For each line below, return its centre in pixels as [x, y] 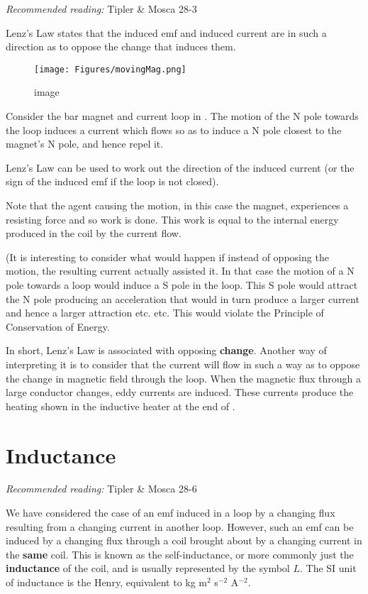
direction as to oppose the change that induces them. [121, 46]
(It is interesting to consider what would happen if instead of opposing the [167, 257]
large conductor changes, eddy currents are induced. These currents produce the [180, 392]
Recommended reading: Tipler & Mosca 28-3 [101, 9]
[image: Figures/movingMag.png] [110, 69]
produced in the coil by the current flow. [94, 233]
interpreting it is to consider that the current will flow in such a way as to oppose [183, 364]
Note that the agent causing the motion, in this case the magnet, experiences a [177, 205]
